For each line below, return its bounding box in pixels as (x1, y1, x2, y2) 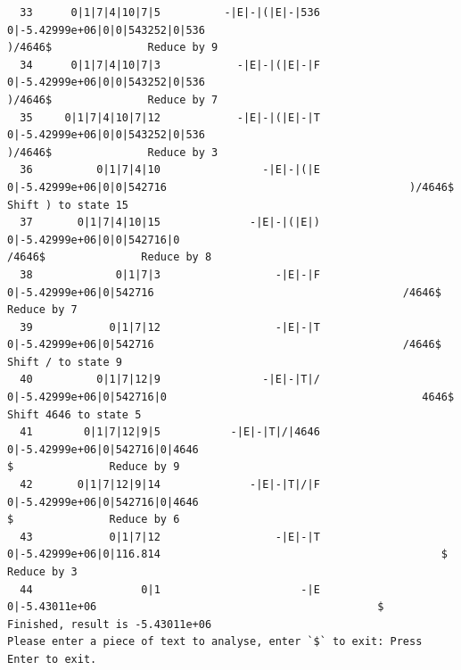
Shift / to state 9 (7, 355, 122, 368)
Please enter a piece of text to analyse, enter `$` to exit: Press (7, 635, 423, 649)
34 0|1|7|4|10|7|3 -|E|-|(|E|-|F (20, 58, 320, 71)
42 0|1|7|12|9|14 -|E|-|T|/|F (20, 478, 320, 492)
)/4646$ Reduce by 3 (7, 145, 218, 159)
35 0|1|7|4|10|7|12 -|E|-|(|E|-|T (20, 111, 320, 124)
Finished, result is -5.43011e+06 (7, 617, 212, 631)
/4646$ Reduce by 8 (7, 251, 212, 264)
